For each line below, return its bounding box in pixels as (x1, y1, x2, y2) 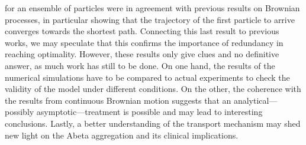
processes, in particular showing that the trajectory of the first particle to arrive (5, 13, 295, 25)
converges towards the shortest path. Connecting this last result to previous (5, 25, 279, 37)
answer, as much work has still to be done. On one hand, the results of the (5, 59, 275, 71)
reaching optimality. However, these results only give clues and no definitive (5, 48, 279, 60)
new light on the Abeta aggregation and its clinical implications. (5, 128, 239, 141)
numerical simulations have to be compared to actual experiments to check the (5, 71, 290, 83)
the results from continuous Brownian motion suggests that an (5, 94, 231, 106)
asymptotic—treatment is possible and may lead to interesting (36, 106, 263, 118)
